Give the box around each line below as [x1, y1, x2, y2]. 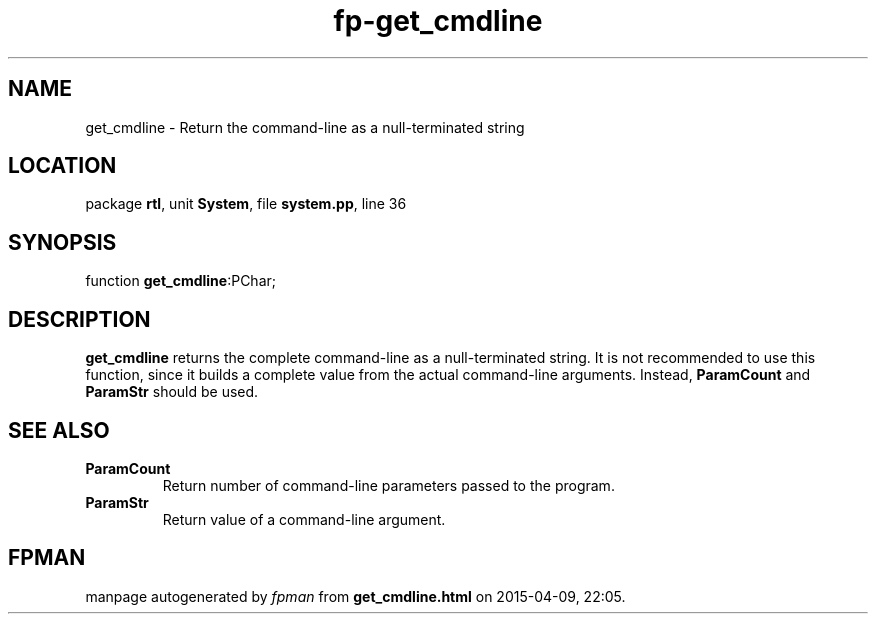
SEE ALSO [8, 417, 110, 443]
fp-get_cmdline [333, 4, 543, 38]
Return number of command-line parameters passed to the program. [162, 476, 615, 494]
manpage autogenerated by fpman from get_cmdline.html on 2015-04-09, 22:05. [85, 587, 626, 605]
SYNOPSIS [8, 229, 117, 255]
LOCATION [8, 153, 117, 179]
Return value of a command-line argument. [162, 510, 446, 528]
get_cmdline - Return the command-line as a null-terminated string [85, 118, 525, 136]
